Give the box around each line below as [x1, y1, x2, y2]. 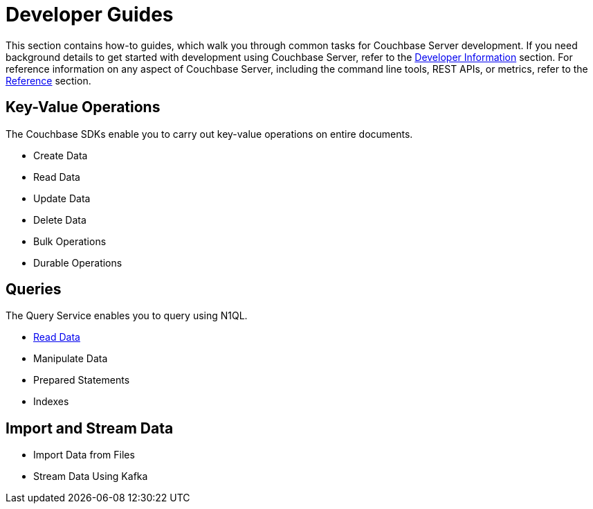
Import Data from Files [33, 449, 135, 461]
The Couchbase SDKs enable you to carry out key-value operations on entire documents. [6, 127, 413, 140]
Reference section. [6, 74, 91, 87]
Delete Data [33, 213, 86, 226]
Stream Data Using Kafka [33, 470, 148, 483]
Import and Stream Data [6, 419, 174, 437]
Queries [6, 280, 62, 298]
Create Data [33, 149, 88, 161]
